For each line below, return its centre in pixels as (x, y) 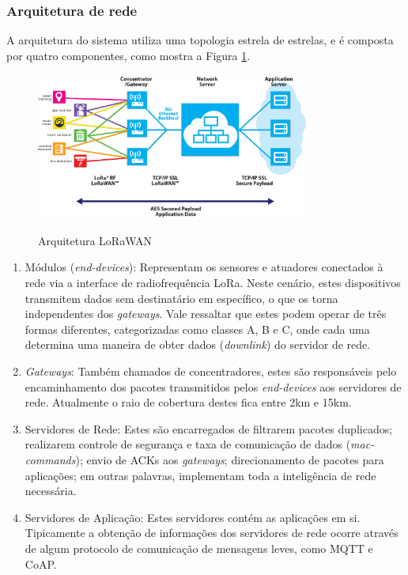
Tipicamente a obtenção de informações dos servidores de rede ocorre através (212, 533)
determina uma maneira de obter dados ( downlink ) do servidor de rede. (198, 344)
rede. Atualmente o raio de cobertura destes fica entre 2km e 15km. (188, 402)
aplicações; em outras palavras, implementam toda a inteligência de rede (200, 475)
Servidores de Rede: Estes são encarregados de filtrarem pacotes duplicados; (209, 428)
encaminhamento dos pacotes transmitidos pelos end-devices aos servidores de (213, 386)
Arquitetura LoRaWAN (95, 240)
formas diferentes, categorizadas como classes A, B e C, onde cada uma (197, 329)
